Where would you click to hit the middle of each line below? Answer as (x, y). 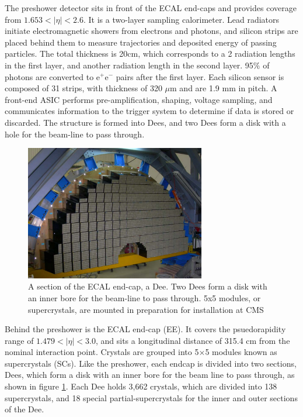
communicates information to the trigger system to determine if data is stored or (149, 111)
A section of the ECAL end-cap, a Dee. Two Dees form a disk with (148, 286)
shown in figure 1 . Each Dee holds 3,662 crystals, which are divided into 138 (141, 386)
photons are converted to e (53, 76)
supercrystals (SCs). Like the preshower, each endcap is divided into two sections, (151, 363)
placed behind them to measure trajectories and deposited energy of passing (141, 42)
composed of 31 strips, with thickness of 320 (83, 88)
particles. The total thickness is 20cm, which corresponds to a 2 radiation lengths (150, 54)
